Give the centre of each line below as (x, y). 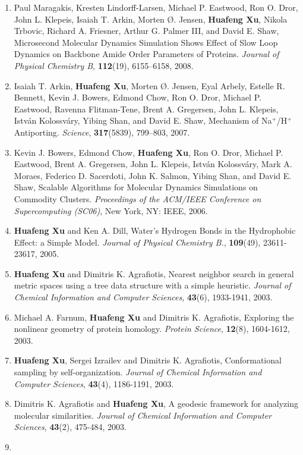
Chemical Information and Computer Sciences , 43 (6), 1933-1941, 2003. (143, 297)
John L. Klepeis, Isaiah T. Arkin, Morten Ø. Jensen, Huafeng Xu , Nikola (151, 19)
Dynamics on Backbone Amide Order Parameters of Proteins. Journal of (146, 54)
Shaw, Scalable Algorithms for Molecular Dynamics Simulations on (136, 187)
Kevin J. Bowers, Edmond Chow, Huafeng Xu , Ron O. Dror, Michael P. (149, 152)
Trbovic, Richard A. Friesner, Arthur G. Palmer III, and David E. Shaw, (146, 31)
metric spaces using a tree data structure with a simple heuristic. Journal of (152, 285)
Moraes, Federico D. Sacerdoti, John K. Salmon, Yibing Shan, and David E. (153, 175)
